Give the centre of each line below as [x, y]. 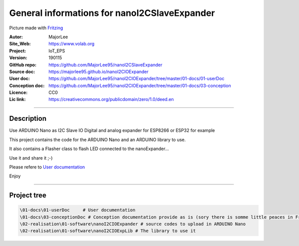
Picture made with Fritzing [36, 28]
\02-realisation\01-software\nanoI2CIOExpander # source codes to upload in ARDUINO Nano [133, 224]
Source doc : [22, 72]
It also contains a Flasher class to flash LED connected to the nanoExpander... [89, 149]
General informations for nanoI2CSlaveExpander [112, 13]
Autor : [16, 37]
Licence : [18, 92]
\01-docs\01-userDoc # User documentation [77, 210]
